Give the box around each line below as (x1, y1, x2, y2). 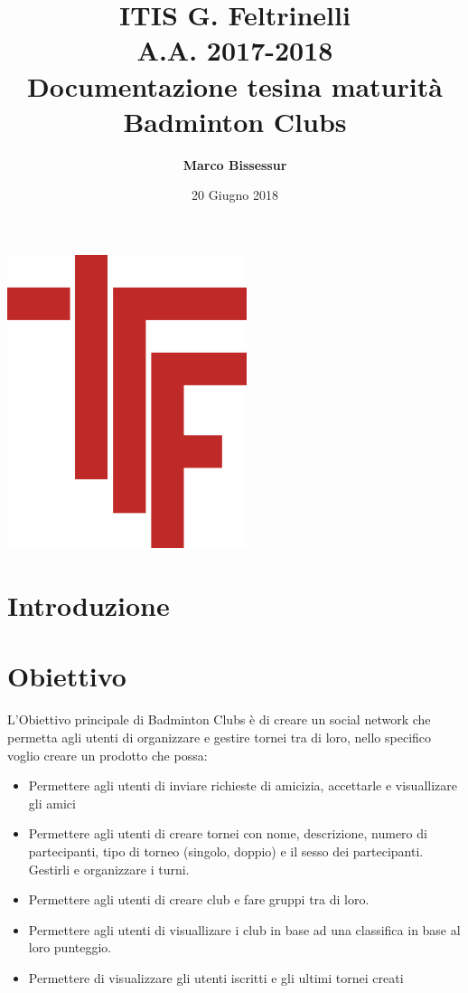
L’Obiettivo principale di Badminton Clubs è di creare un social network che (7, 710, 431, 729)
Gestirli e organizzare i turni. (28, 859, 190, 878)
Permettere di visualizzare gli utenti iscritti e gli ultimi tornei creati (28, 968, 404, 987)
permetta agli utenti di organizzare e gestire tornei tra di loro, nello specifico (7, 728, 432, 746)
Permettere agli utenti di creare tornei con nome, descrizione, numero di (28, 824, 427, 843)
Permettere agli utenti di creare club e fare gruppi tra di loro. (28, 890, 370, 909)
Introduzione (7, 587, 170, 624)
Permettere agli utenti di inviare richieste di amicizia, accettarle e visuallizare (28, 776, 458, 795)
